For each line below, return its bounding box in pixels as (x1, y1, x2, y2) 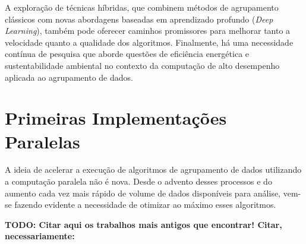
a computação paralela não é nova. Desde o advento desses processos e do (5, 175, 272, 188)
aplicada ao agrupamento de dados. (5, 71, 133, 83)
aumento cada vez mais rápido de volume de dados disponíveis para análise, (5, 186, 281, 199)
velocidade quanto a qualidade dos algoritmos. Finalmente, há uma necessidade (5, 36, 294, 48)
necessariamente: (5, 230, 75, 242)
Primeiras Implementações (5, 106, 227, 130)
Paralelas (5, 129, 80, 153)
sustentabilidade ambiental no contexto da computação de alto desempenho (5, 59, 280, 71)
